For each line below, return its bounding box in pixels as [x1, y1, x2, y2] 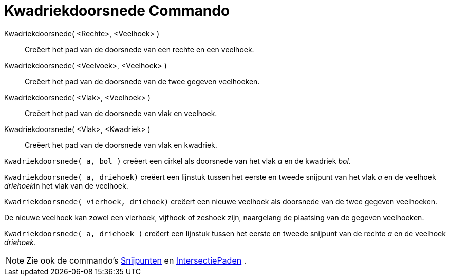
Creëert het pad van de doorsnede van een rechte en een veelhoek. [25, 45, 254, 54]
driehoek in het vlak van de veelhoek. [4, 181, 128, 190]
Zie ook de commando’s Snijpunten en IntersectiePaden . [26, 255, 247, 266]
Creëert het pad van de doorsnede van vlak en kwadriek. [25, 140, 217, 150]
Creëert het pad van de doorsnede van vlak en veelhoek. [25, 108, 217, 118]
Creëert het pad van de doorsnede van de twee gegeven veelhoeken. [25, 77, 260, 86]
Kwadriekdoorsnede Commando [4, 2, 230, 20]
